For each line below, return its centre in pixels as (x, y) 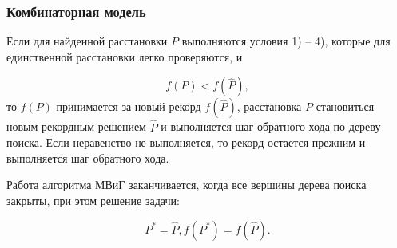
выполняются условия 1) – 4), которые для (286, 41)
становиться (345, 106)
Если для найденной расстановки (87, 41)
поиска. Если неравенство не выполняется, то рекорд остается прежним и (186, 142)
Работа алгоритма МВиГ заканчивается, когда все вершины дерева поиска (187, 185)
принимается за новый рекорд (129, 106)
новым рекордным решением (76, 126)
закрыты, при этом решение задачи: (93, 200)
